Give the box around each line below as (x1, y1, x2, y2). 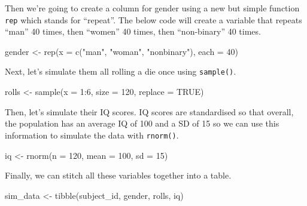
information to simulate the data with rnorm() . (5, 128, 179, 141)
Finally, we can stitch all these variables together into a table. (5, 169, 232, 182)
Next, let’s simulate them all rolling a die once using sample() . (5, 65, 236, 78)
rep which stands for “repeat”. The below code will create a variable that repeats (5, 13, 302, 26)
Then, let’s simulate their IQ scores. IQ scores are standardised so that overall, (5, 105, 294, 118)
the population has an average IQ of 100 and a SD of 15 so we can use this (5, 117, 279, 130)
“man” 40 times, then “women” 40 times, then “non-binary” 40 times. (5, 25, 261, 38)
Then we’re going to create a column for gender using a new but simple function (5, 2, 300, 14)
